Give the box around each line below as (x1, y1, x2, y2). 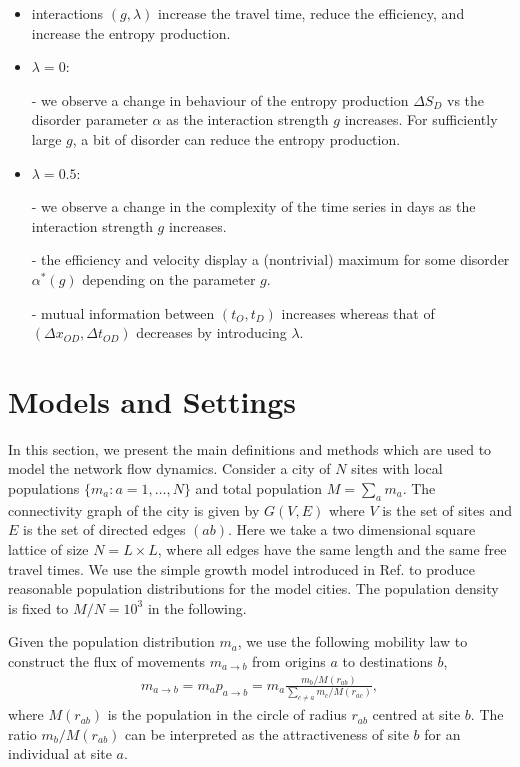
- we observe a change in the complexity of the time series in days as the (31, 196, 476, 217)
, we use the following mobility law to (237, 631, 468, 652)
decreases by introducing (136, 322, 287, 343)
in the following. (147, 597, 247, 618)
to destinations (342, 650, 433, 671)
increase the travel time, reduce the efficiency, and (157, 3, 465, 23)
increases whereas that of (281, 302, 435, 323)
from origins (252, 650, 326, 671)
